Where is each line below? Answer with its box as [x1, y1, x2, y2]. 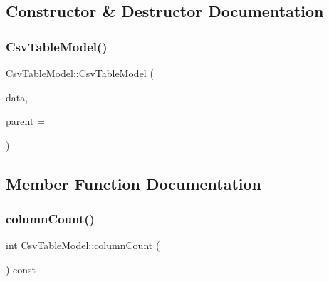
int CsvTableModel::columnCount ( [6, 238, 160, 253]
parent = [6, 114, 45, 129]
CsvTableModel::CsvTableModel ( [6, 66, 154, 80]
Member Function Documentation [6, 172, 262, 194]
